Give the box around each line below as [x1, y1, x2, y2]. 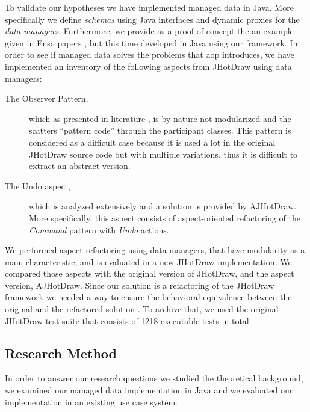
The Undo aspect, [5, 179, 70, 192]
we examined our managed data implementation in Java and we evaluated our [5, 384, 293, 396]
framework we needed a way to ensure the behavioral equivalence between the [5, 291, 292, 303]
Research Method [5, 343, 117, 362]
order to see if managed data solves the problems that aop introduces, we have [5, 48, 294, 61]
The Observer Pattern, [5, 92, 88, 105]
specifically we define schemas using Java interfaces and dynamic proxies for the [5, 13, 300, 25]
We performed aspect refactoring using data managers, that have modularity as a [5, 244, 305, 256]
